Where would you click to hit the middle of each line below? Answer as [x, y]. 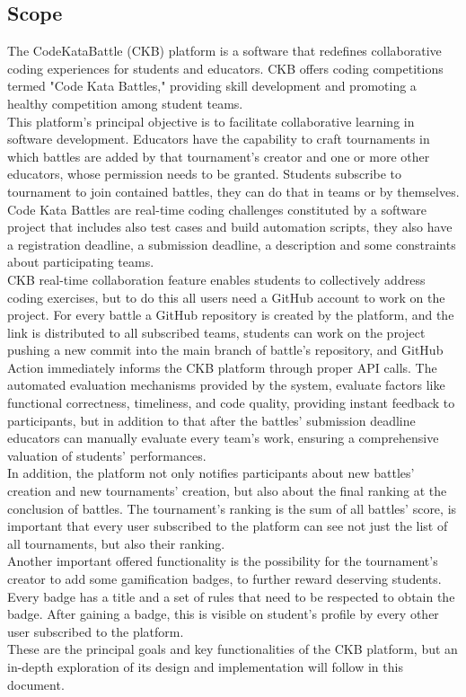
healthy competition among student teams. [125, 103]
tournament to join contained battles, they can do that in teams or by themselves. [233, 191]
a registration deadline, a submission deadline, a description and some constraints [232, 244]
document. [36, 684]
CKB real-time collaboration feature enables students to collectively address [216, 279]
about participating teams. [81, 262]
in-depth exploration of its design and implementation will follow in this [205, 666]
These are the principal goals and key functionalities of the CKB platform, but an [233, 649]
